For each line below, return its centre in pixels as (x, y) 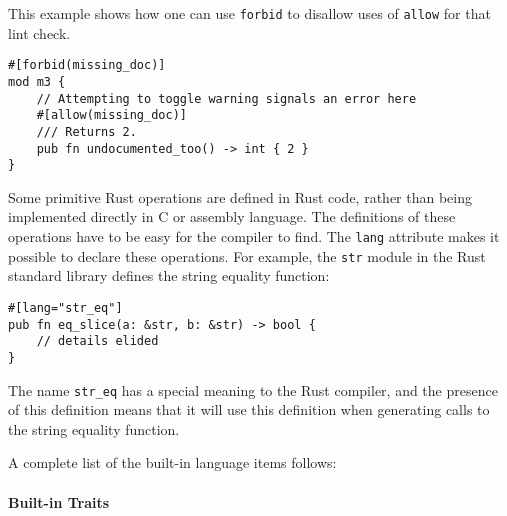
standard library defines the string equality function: (169, 275)
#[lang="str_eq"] (65, 307)
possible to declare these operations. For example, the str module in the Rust (247, 255)
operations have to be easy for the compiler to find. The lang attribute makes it (254, 236)
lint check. (39, 32)
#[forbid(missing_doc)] (87, 65)
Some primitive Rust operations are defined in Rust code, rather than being (240, 196)
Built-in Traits (59, 501)
